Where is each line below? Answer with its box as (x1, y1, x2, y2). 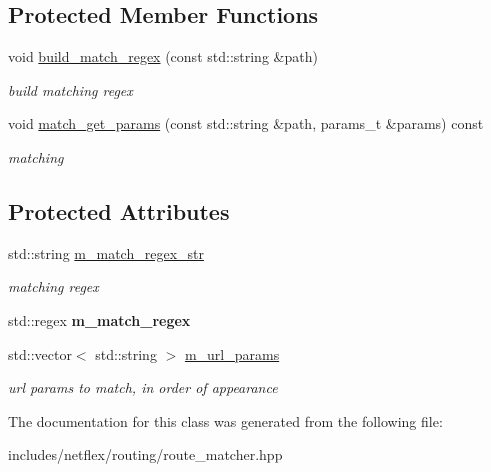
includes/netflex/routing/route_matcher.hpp (8, 444, 283, 465)
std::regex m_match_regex (8, 309, 191, 330)
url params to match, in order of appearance (8, 377, 278, 398)
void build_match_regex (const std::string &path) (8, 46, 318, 67)
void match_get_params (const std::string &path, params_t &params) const (8, 113, 484, 134)
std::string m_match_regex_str (8, 242, 204, 263)
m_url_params (184, 343, 280, 364)
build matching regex (8, 79, 133, 100)
